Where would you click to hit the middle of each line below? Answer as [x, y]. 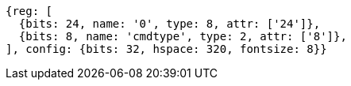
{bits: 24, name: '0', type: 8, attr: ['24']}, [170, 24]
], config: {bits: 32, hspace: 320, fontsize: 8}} [166, 49]
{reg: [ [29, 11]
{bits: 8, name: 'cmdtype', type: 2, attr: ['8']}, [183, 36]
